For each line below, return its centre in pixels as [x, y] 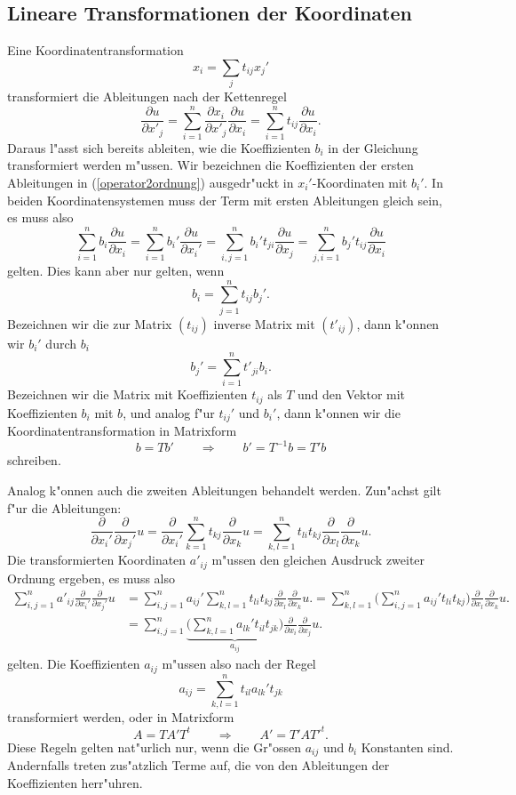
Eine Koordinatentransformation [95, 50]
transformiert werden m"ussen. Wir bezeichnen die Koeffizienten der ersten [210, 165]
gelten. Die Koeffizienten [74, 664]
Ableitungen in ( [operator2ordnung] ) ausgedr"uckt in [151, 183]
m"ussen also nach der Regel [239, 664]
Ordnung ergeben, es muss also [91, 578]
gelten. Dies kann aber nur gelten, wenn [116, 270]
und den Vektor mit [352, 394]
